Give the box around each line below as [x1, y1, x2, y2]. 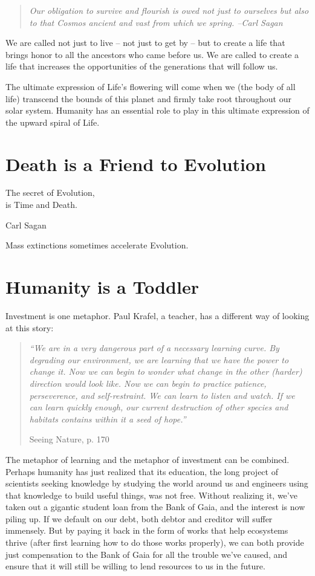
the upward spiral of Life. [5, 115, 100, 128]
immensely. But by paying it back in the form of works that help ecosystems [5, 524, 288, 537]
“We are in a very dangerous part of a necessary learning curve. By [29, 341, 279, 354]
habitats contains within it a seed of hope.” [29, 412, 186, 425]
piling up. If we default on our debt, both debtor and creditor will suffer [5, 512, 273, 525]
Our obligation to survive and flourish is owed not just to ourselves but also [29, 4, 309, 16]
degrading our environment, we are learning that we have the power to [29, 353, 289, 366]
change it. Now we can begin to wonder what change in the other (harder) [29, 365, 302, 378]
